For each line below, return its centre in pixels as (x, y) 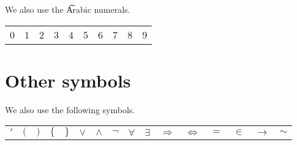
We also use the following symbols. (70, 109)
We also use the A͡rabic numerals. (68, 9)
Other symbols (68, 80)
